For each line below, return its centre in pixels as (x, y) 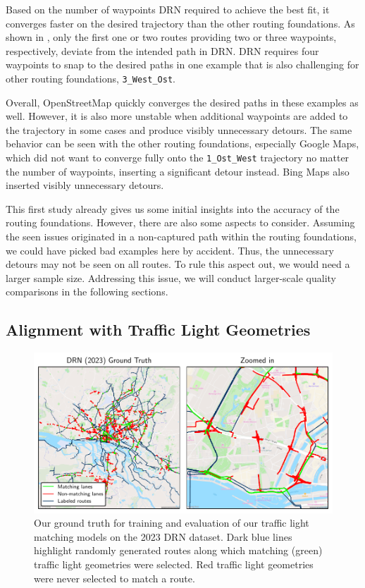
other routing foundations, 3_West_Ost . (91, 78)
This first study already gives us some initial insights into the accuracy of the (173, 208)
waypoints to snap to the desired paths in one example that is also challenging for (182, 65)
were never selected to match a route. (115, 578)
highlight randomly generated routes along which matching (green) (178, 550)
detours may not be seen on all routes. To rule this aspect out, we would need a (178, 264)
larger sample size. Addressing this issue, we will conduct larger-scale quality (171, 277)
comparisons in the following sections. (87, 292)
